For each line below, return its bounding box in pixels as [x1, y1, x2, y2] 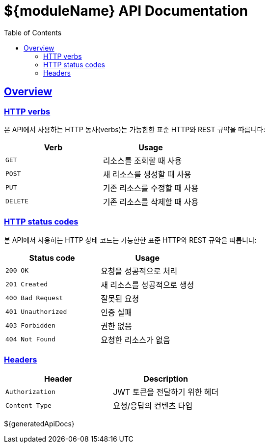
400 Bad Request [5, 294, 63, 302]
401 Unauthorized [5, 308, 67, 316]
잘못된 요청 [101, 293, 139, 304]
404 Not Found [5, 335, 55, 343]
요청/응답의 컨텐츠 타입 [113, 401, 193, 411]
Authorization [5, 388, 55, 395]
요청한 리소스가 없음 [101, 335, 170, 345]
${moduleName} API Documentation [4, 2, 248, 19]
